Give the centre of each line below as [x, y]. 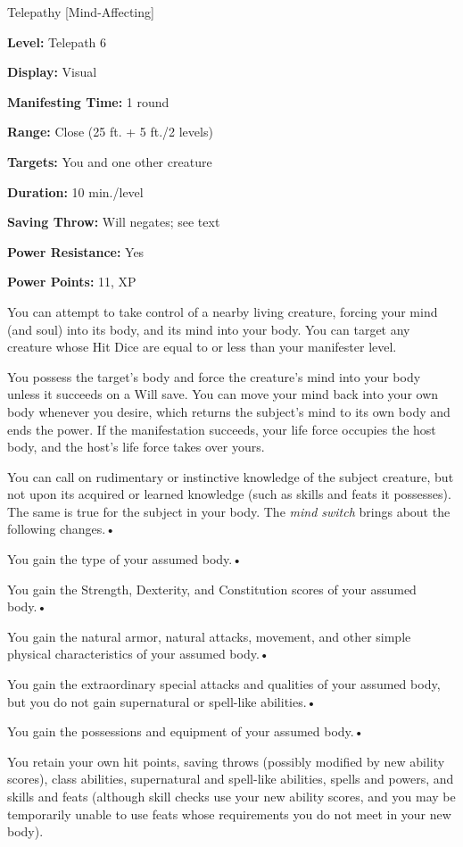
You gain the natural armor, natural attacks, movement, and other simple [209, 636]
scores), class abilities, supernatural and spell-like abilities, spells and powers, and [231, 779]
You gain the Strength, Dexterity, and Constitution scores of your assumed [212, 589]
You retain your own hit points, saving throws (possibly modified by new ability [226, 761]
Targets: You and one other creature [110, 161]
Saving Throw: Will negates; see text [114, 222]
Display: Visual [52, 72]
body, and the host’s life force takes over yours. [136, 447]
